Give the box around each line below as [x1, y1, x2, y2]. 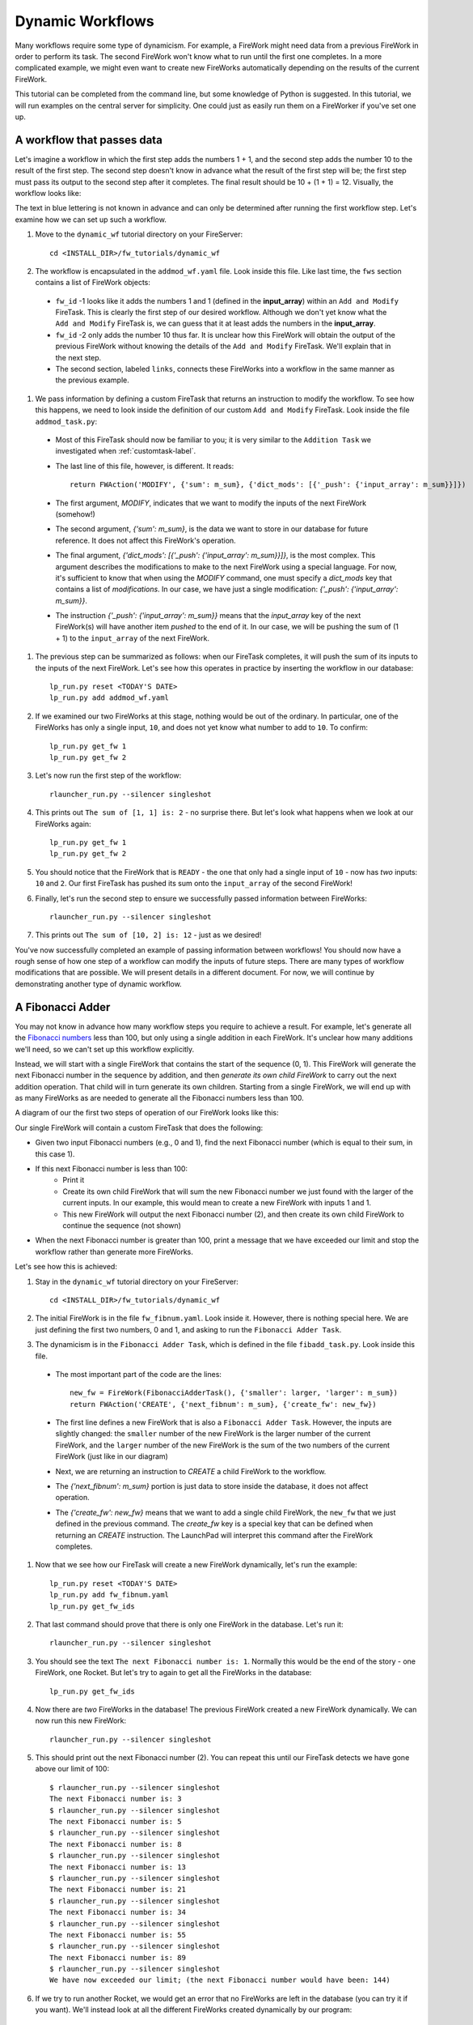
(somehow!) [55, 509, 96, 518]
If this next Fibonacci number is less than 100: [35, 1164, 188, 1174]
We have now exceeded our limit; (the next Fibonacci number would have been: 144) [49, 1976, 391, 1985]
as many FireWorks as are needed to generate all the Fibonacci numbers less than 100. [15, 1093, 304, 1103]
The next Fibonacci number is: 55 [49, 1930, 186, 1939]
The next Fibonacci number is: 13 [49, 1862, 186, 1871]
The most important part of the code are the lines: [55, 1369, 222, 1379]
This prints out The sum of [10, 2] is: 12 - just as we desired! [35, 930, 262, 940]
